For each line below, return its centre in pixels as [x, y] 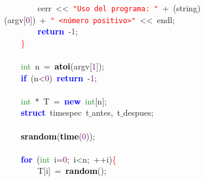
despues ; [138, 112]
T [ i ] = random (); [72, 171]
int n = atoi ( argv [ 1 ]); [63, 66]
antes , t [106, 112]
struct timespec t [55, 112]
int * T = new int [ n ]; [64, 101]
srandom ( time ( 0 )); [58, 136]
